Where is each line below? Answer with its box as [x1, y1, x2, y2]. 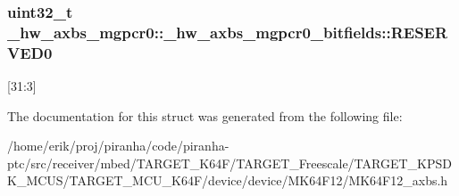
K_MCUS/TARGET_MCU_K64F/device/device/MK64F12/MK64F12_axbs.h [7, 171, 448, 190]
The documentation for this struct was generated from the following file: [7, 106, 403, 125]
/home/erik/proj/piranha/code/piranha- [7, 136, 229, 155]
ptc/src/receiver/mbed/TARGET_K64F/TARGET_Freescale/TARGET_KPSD [7, 153, 452, 172]
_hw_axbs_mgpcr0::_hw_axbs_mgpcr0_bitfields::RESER [7, 20, 448, 43]
